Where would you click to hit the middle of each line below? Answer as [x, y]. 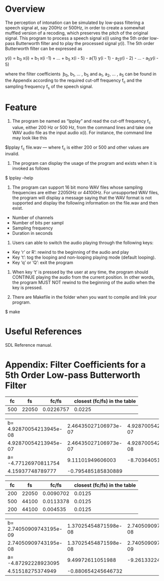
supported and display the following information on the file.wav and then [85, 203]
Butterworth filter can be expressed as [44, 48]
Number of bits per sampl [38, 223]
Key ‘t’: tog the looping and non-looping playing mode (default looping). [84, 257]
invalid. [12, 154]
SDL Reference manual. [29, 345]
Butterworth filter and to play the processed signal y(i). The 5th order [85, 43]
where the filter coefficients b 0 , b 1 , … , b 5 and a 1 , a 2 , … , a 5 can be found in [81, 74]
